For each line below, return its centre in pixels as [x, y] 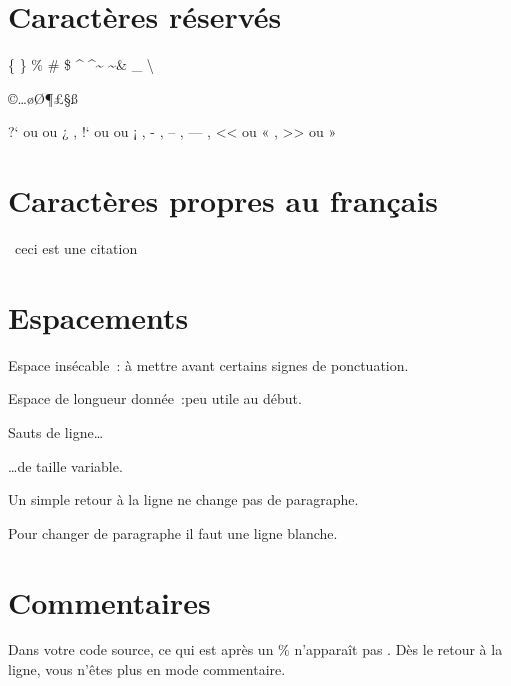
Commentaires [109, 601]
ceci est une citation [76, 248]
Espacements [98, 316]
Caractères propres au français [223, 200]
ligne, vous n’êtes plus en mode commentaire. [147, 669]
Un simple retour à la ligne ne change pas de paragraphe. [183, 499]
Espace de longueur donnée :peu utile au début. [155, 398]
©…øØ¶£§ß [43, 97]
